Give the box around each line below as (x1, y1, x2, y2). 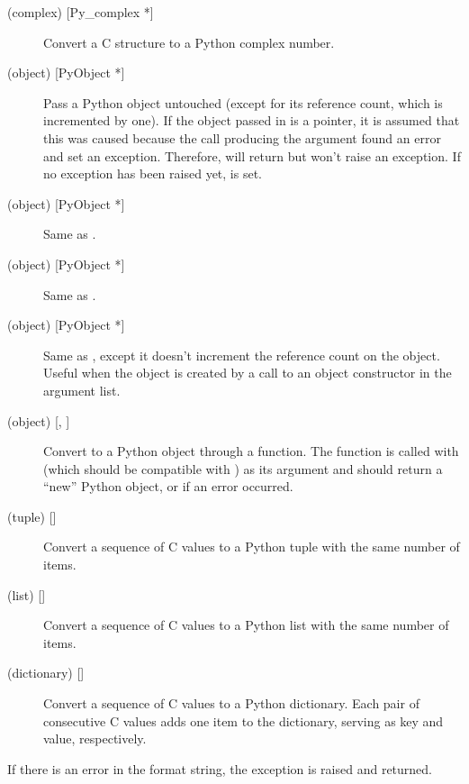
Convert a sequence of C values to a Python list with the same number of (43, 615, 449, 634)
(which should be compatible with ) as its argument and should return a (43, 459, 443, 478)
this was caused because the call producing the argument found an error (43, 128, 441, 147)
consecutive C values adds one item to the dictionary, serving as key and (43, 711, 444, 730)
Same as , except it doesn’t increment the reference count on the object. (43, 345, 440, 364)
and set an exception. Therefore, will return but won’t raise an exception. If (43, 146, 461, 165)
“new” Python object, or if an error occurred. (43, 477, 293, 496)
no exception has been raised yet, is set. (43, 164, 262, 183)
